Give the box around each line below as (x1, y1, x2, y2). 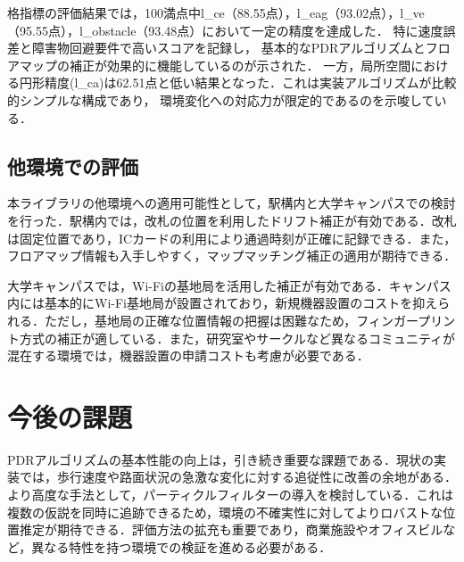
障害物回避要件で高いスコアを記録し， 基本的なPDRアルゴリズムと (31, 38, 426, 57)
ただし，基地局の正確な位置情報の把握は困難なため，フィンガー (44, 310, 418, 329)
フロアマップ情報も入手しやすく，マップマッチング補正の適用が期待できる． (7, 246, 457, 265)
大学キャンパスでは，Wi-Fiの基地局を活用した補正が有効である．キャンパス (7, 276, 452, 294)
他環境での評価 (7, 152, 138, 179)
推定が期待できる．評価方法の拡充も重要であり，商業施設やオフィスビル (19, 520, 443, 539)
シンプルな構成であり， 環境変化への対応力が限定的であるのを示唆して (19, 90, 435, 109)
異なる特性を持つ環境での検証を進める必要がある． (31, 537, 332, 556)
